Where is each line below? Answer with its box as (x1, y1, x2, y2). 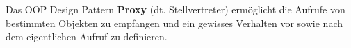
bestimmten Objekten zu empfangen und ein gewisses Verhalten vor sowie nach (6, 15, 343, 30)
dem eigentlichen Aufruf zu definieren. (6, 29, 168, 44)
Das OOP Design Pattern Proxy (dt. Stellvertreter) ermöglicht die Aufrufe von (6, 2, 345, 16)
